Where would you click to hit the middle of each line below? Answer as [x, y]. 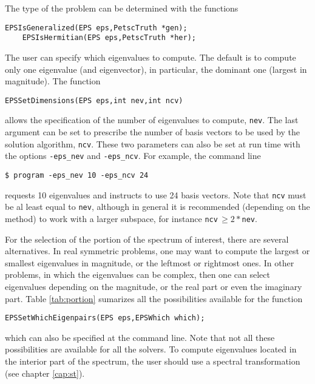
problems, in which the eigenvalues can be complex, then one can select [137, 275]
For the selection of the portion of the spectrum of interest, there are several [147, 239]
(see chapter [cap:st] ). [45, 373]
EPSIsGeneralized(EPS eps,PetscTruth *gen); [96, 28]
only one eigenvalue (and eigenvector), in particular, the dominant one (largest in [156, 69]
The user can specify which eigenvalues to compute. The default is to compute [151, 57]
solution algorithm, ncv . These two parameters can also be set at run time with [153, 143]
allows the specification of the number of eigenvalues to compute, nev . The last [152, 120]
